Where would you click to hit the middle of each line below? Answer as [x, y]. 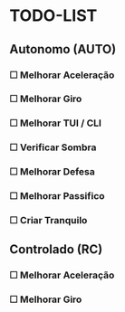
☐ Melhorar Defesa [52, 172]
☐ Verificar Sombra [53, 147]
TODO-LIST [53, 16]
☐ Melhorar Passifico [58, 196]
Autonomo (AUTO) [63, 49]
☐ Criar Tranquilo [48, 221]
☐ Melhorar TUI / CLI [56, 123]
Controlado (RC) [56, 250]
